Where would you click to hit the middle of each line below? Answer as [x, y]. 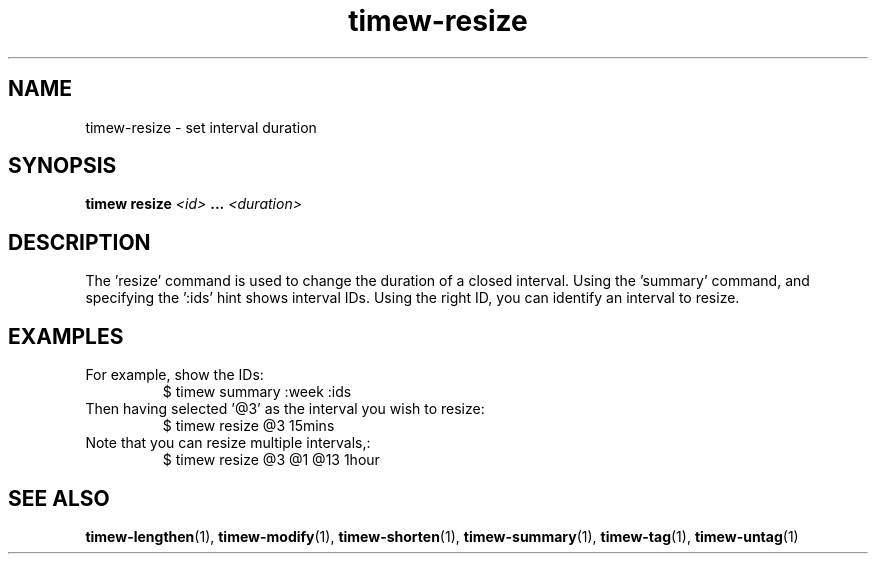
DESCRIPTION [79, 242]
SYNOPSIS [62, 166]
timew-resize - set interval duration [201, 127]
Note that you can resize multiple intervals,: [228, 443]
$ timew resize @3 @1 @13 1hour [271, 460]
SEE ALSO [59, 498]
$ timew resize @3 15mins [248, 426]
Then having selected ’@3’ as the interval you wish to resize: [285, 409]
